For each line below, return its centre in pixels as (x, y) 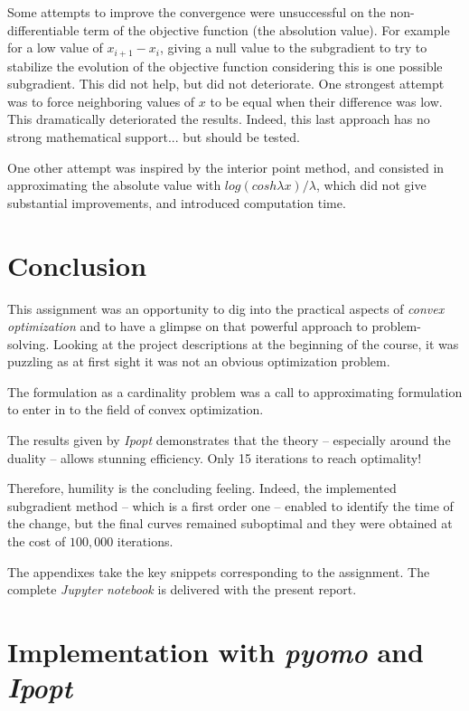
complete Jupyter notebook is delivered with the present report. (182, 589)
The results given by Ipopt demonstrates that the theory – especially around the (229, 440)
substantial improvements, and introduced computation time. (177, 202)
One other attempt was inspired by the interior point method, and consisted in (226, 167)
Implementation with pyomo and (216, 652)
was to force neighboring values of (101, 101)
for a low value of (55, 47)
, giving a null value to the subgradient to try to (293, 47)
